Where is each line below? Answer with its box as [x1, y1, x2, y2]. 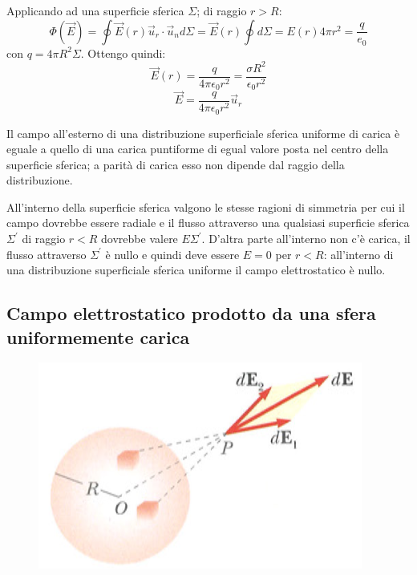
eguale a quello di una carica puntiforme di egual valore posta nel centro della [6, 140, 389, 157]
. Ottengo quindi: [80, 44, 166, 61]
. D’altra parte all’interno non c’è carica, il [201, 230, 411, 247]
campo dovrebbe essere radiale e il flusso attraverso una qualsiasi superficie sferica [6, 214, 410, 231]
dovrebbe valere [101, 230, 178, 247]
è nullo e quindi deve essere [105, 245, 240, 262]
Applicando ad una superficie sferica [6, 2, 184, 18]
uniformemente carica [6, 324, 190, 349]
